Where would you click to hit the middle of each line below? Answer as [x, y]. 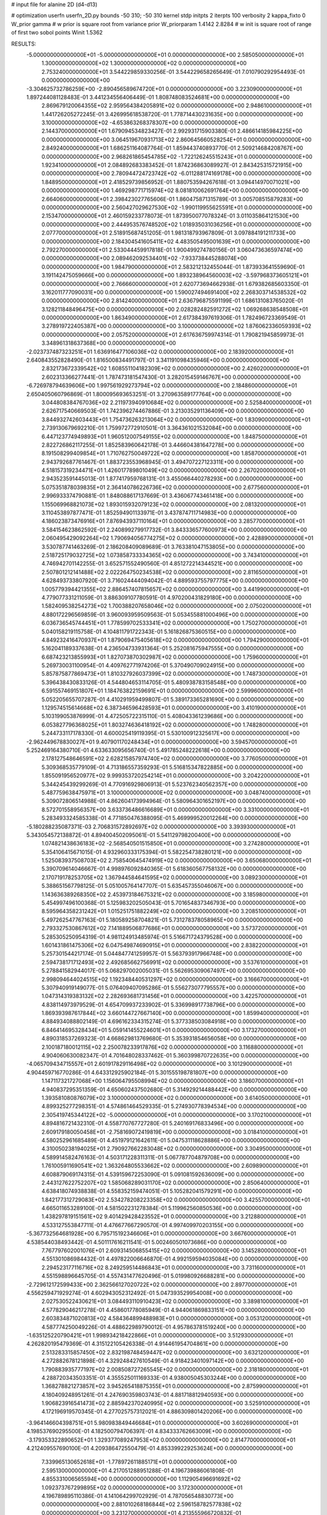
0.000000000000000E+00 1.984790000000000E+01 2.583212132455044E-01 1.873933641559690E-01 [173, 267]
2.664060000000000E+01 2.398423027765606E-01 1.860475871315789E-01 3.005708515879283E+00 [172, 199]
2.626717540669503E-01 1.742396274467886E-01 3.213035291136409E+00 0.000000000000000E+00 [173, 411]
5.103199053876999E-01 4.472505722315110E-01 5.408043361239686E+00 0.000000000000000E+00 [173, 716]
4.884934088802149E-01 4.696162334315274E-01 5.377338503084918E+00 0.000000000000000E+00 [174, 1022]
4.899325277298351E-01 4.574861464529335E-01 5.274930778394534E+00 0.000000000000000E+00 [174, 1107]
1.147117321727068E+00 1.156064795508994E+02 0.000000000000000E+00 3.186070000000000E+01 [173, 1081]
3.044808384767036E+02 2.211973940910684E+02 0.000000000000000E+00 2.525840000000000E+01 [177, 402]
